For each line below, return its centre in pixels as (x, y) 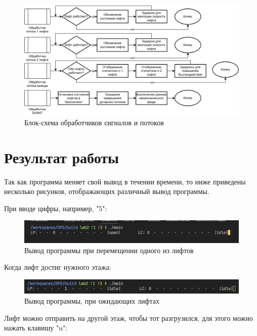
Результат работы (61, 157)
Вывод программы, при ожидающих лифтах (92, 301)
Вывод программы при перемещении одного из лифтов (109, 250)
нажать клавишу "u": (36, 328)
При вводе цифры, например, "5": (56, 208)
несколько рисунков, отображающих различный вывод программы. (107, 191)
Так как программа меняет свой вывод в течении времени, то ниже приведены (125, 181)
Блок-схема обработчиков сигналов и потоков (94, 122)
